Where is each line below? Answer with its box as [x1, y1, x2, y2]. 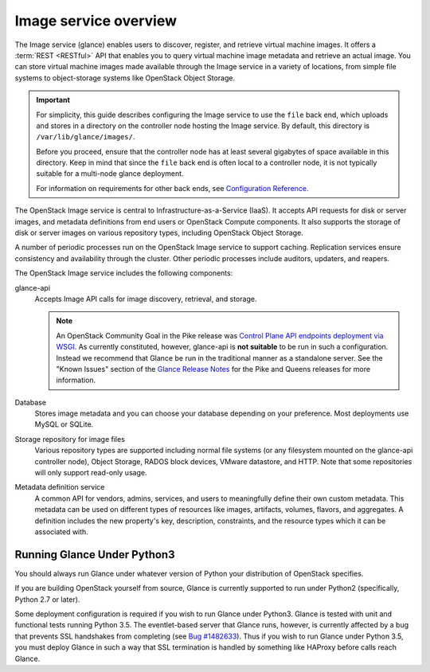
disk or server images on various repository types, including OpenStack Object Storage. [14, 228, 304, 238]
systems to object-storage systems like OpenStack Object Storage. [14, 72, 235, 83]
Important [36, 96, 71, 105]
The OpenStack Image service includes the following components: [14, 268, 233, 278]
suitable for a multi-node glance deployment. [36, 169, 184, 178]
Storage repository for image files [14, 434, 125, 443]
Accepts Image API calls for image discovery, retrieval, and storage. [34, 294, 257, 303]
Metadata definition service [14, 483, 105, 492]
